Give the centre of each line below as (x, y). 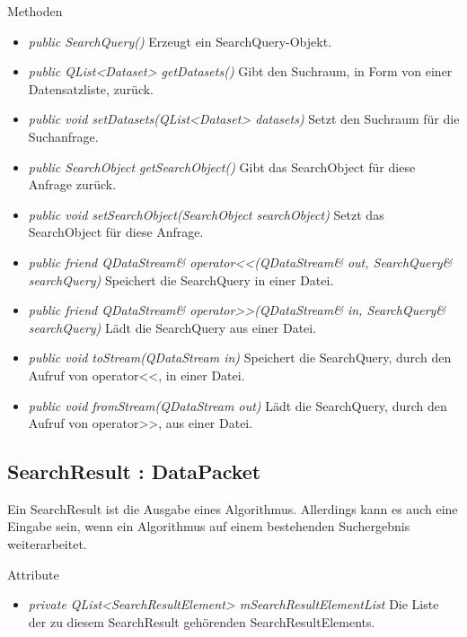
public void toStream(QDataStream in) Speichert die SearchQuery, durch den (240, 358)
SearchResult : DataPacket (134, 471)
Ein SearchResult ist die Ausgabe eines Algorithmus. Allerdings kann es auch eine (233, 508)
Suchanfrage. (63, 136)
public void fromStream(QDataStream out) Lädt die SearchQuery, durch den (238, 405)
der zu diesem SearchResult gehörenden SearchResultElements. (202, 621)
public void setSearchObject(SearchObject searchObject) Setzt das (206, 214)
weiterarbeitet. (47, 544)
